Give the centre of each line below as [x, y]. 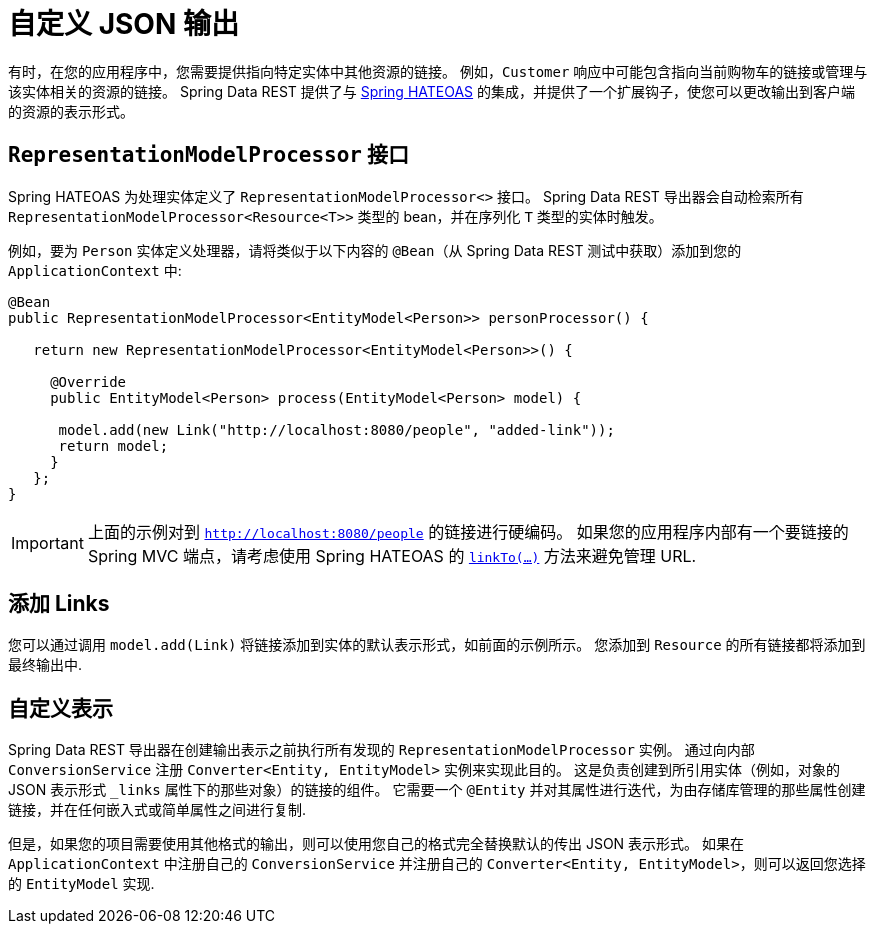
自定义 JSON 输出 [123, 24]
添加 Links [59, 604]
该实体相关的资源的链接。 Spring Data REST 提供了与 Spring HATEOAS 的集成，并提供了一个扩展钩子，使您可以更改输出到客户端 [432, 91]
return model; [113, 445]
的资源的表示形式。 [71, 111]
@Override [88, 381]
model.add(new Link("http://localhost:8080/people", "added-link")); [336, 429]
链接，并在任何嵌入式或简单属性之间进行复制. [157, 810]
